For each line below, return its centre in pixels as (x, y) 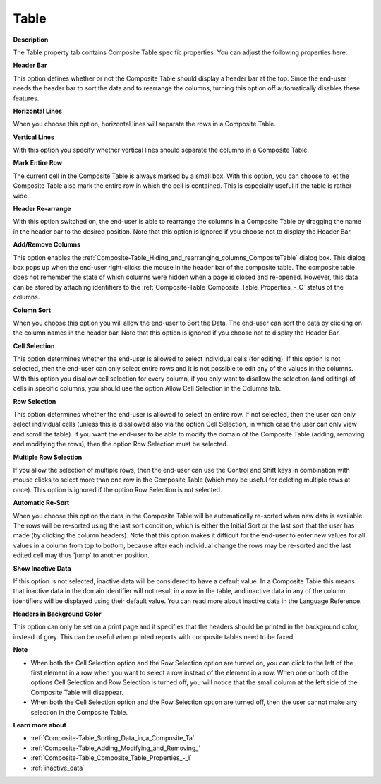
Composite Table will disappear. (77, 692)
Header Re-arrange (42, 209)
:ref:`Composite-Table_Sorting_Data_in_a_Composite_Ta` (113, 738)
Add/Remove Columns (47, 244)
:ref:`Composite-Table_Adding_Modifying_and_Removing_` (116, 748)
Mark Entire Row (38, 163)
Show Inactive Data (42, 568)
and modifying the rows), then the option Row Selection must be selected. (121, 444)
